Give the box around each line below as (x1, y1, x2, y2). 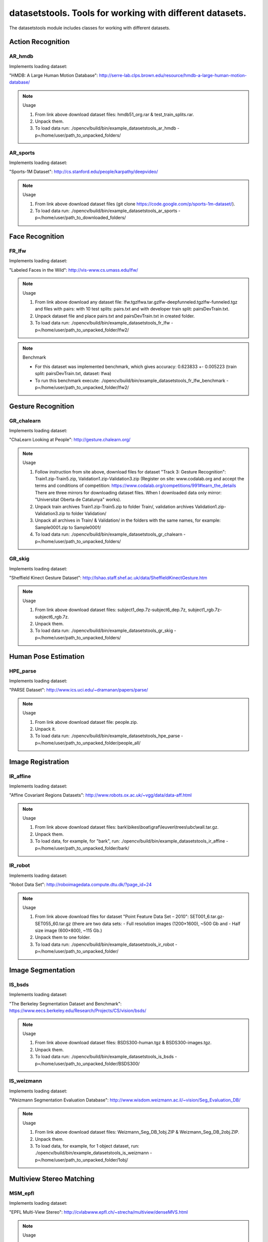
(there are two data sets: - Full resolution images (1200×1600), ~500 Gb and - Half (72, 921, 241, 927)
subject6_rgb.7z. (35, 614, 69, 620)
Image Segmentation (9, 966, 75, 975)
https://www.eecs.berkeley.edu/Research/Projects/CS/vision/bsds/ (9, 1008, 146, 1013)
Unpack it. (35, 726, 56, 732)
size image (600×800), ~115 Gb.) (35, 928, 102, 933)
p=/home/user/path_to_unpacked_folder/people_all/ (35, 740, 141, 746)
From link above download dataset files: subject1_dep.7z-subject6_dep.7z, (35, 607, 187, 613)
